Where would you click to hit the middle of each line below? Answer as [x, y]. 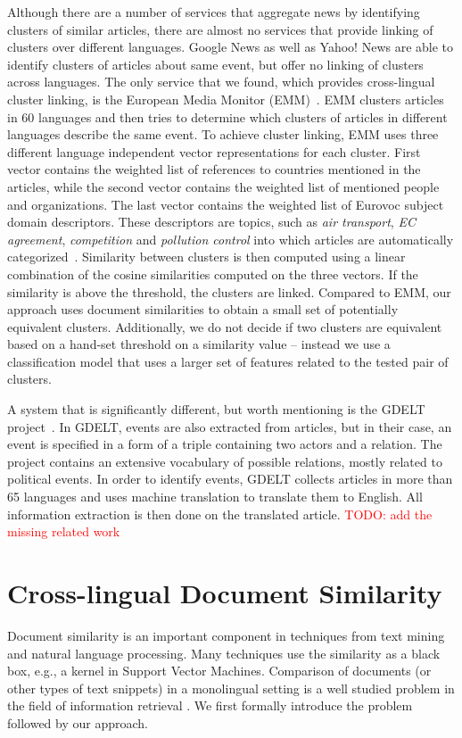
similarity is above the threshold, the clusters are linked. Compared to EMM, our [229, 291]
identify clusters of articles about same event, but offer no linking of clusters [215, 64]
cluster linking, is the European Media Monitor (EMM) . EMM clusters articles [226, 99]
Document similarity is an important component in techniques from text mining [226, 635]
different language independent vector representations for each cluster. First [214, 151]
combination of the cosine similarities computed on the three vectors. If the [213, 274]
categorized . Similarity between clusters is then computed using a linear [206, 257]
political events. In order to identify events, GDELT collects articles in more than [230, 479]
